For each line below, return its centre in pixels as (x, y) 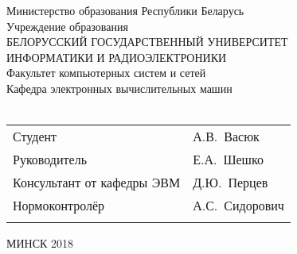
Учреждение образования (67, 26)
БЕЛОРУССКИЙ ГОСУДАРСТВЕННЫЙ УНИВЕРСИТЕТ (147, 42)
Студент (35, 137)
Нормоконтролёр (59, 206)
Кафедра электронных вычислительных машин (119, 88)
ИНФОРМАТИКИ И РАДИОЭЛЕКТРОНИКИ (117, 57)
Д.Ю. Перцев (231, 183)
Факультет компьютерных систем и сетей (106, 73)
